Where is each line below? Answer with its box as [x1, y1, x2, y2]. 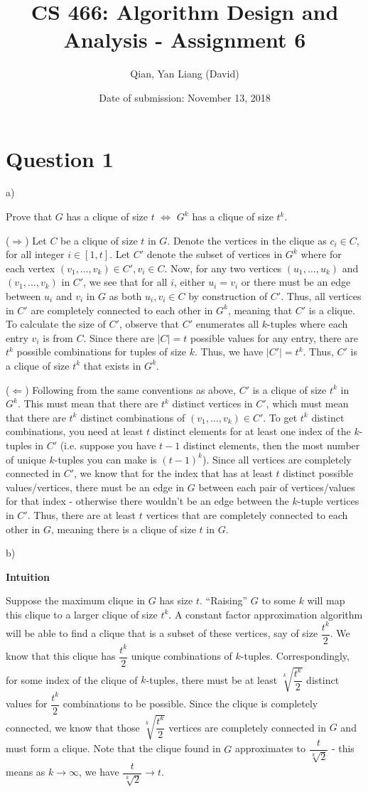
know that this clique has [6, 648, 116, 663]
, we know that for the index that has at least [74, 466, 273, 481]
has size [159, 593, 193, 608]
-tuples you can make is [54, 451, 157, 466]
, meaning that [227, 302, 293, 317]
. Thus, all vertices [281, 289, 362, 303]
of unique [6, 451, 46, 466]
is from [43, 330, 73, 345]
